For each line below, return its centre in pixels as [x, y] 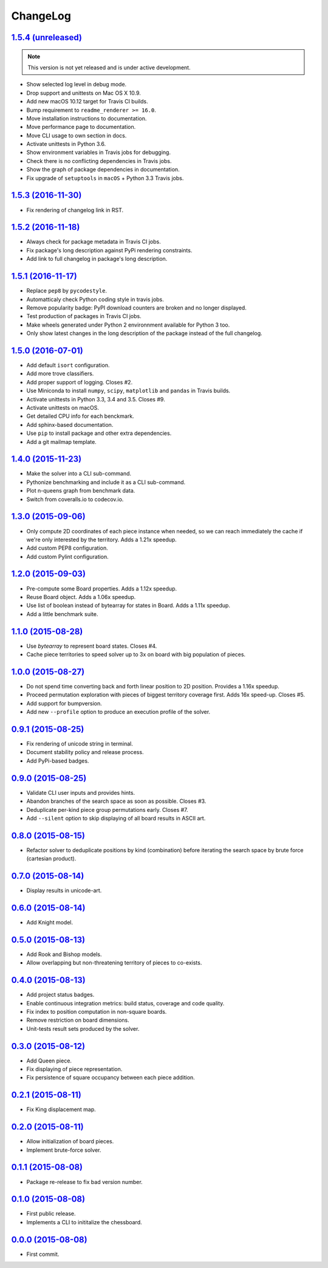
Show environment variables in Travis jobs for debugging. [99, 153]
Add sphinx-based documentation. [70, 424]
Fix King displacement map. [61, 1109]
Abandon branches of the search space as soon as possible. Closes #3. [116, 801]
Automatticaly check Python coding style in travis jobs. [95, 299]
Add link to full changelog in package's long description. [97, 259]
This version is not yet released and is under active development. [109, 68]
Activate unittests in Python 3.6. [66, 144]
